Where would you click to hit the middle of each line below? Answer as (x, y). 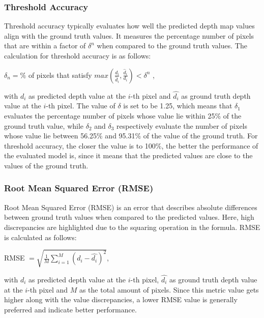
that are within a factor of (45, 46)
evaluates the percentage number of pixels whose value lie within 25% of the (123, 115)
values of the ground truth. (46, 165)
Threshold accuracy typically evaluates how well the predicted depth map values (129, 26)
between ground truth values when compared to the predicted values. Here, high (129, 217)
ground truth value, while (44, 125)
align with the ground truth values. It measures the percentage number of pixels (129, 35)
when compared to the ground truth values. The (172, 46)
